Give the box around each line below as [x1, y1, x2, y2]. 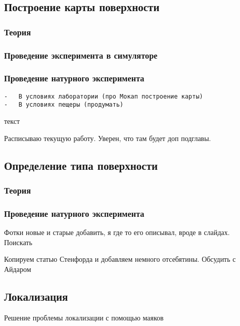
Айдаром [4, 263, 31, 274]
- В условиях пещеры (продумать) [4, 101, 124, 109]
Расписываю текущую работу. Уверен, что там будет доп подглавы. [4, 132, 211, 143]
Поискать [4, 237, 32, 247]
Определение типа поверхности [4, 157, 158, 173]
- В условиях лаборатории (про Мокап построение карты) [4, 92, 203, 100]
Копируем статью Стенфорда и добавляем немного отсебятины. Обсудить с [4, 254, 236, 264]
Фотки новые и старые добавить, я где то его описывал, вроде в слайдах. [4, 227, 230, 238]
